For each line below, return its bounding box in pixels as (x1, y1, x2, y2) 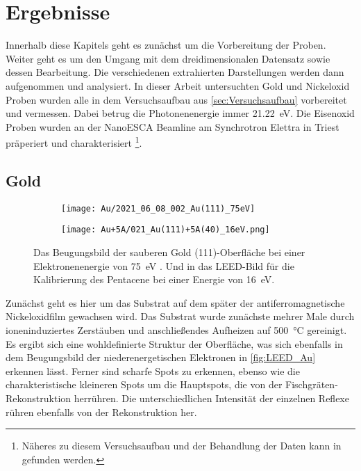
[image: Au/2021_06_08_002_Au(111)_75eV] (61, 203, 255, 214)
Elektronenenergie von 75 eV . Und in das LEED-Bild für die (33, 258, 294, 273)
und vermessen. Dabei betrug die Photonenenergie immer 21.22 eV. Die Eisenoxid (6, 106, 355, 120)
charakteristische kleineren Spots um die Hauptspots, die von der (6, 377, 283, 392)
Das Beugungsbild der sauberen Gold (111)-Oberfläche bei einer (33, 245, 305, 260)
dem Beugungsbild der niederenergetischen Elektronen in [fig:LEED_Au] (6, 350, 316, 365)
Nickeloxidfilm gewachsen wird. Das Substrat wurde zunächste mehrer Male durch (6, 309, 355, 324)
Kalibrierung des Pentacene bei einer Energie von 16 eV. (33, 272, 275, 287)
